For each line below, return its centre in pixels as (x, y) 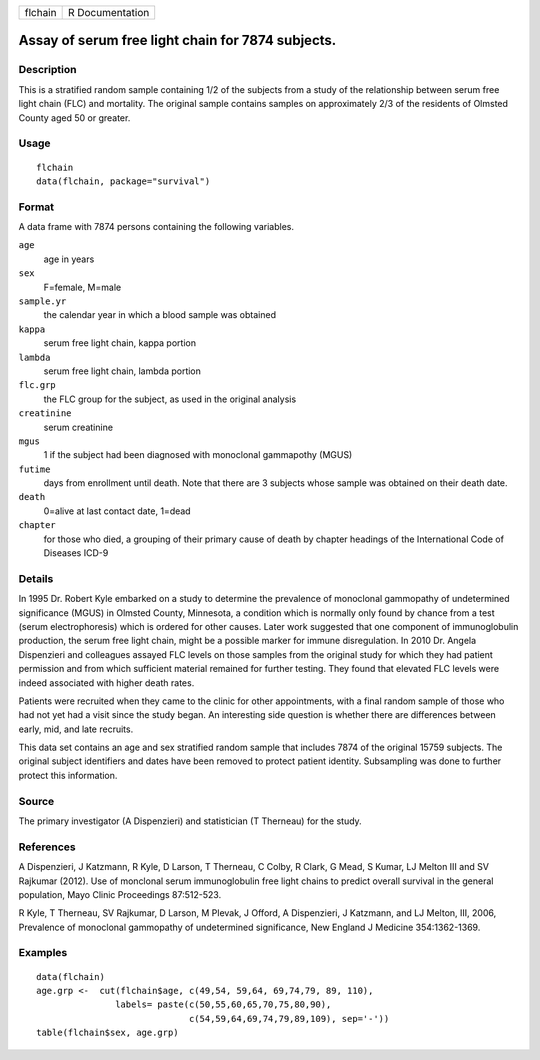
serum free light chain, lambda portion (122, 371)
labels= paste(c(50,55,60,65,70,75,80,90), (223, 1004)
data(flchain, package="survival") (123, 181)
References (47, 847)
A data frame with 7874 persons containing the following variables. (156, 227)
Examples (43, 953)
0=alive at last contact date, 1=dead (117, 511)
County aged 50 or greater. (74, 117)
